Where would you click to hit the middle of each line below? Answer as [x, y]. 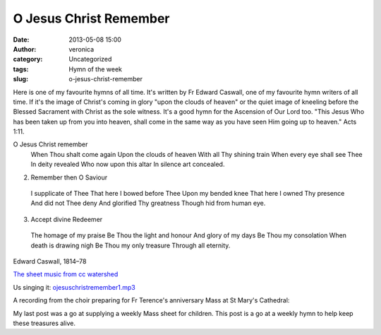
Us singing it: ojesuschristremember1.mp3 [74, 287]
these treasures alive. [44, 323]
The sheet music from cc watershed [66, 274]
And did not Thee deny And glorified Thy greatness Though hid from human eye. [148, 203]
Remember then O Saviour [69, 177]
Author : [25, 49]
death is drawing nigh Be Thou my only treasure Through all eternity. [131, 245]
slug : [20, 79]
